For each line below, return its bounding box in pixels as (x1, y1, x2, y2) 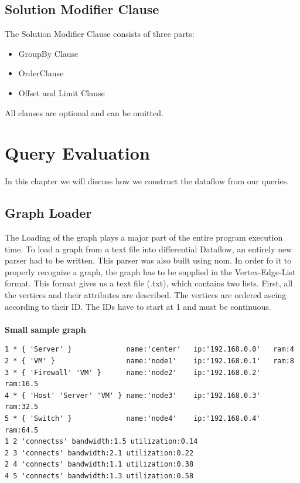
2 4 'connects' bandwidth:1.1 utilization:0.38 (5, 460, 194, 469)
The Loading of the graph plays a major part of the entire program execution (5, 231, 283, 244)
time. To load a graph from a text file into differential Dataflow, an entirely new (5, 242, 292, 255)
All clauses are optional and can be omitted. (5, 106, 163, 119)
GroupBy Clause (18, 47, 79, 59)
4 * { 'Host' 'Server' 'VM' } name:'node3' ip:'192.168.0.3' (5, 391, 261, 400)
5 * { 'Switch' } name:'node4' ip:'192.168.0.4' (5, 414, 261, 423)
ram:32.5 (5, 403, 39, 411)
